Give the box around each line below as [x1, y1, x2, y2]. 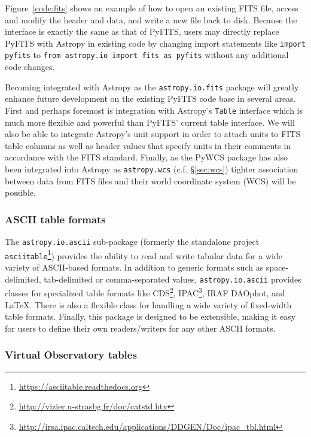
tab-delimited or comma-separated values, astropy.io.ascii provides [44, 272, 301, 285]
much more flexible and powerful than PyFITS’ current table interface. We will [5, 116, 295, 128]
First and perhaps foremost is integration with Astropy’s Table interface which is [5, 104, 303, 116]
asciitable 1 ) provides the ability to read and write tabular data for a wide [5, 247, 282, 262]
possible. [5, 186, 36, 199]
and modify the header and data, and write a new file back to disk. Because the [5, 13, 297, 26]
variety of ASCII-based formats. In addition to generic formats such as [5, 261, 264, 273]
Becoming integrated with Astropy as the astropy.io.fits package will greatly [5, 80, 299, 93]
